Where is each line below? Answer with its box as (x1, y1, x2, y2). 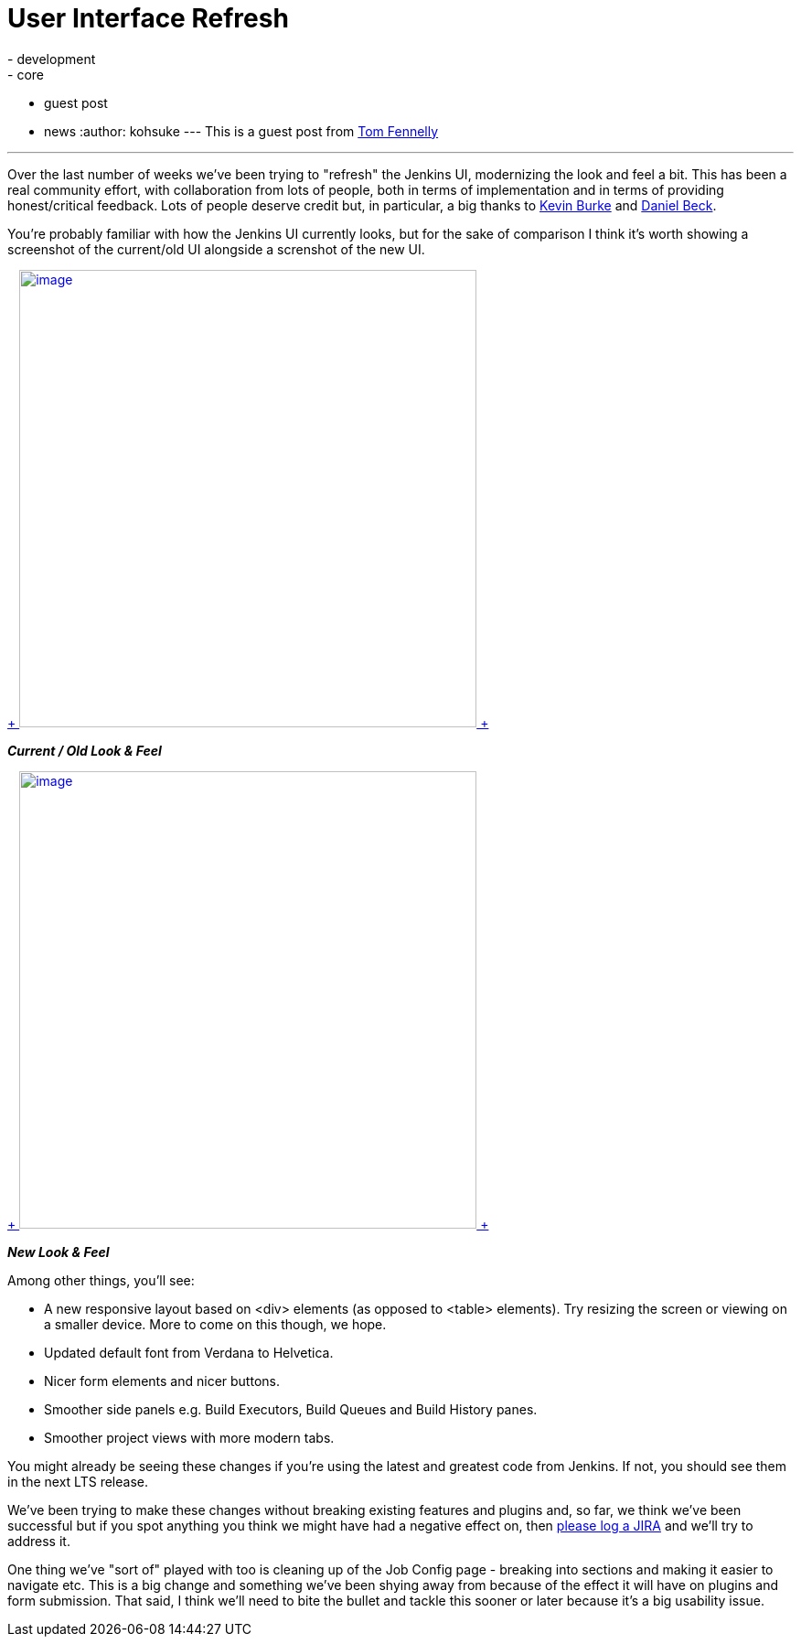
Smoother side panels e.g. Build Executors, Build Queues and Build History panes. (44, 1401, 538, 1417)
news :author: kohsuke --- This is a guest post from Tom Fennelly (44, 123, 439, 139)
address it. (7, 1532, 70, 1549)
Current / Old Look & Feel (7, 742, 162, 758)
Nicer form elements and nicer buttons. (44, 1372, 280, 1389)
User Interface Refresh (7, 3, 289, 34)
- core (7, 66, 44, 82)
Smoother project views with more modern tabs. (44, 1429, 335, 1445)
